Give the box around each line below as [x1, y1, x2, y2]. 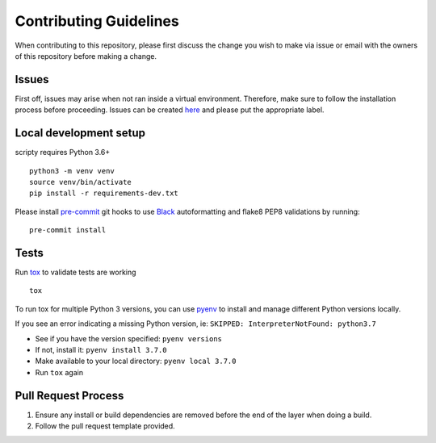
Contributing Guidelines [15, 12, 179, 30]
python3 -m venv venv [29, 166, 115, 175]
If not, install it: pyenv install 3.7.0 [35, 345, 167, 354]
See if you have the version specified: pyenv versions [35, 333, 222, 343]
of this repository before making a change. [15, 51, 157, 61]
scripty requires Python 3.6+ [15, 148, 111, 157]
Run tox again [35, 367, 84, 377]
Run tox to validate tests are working [15, 267, 136, 277]
